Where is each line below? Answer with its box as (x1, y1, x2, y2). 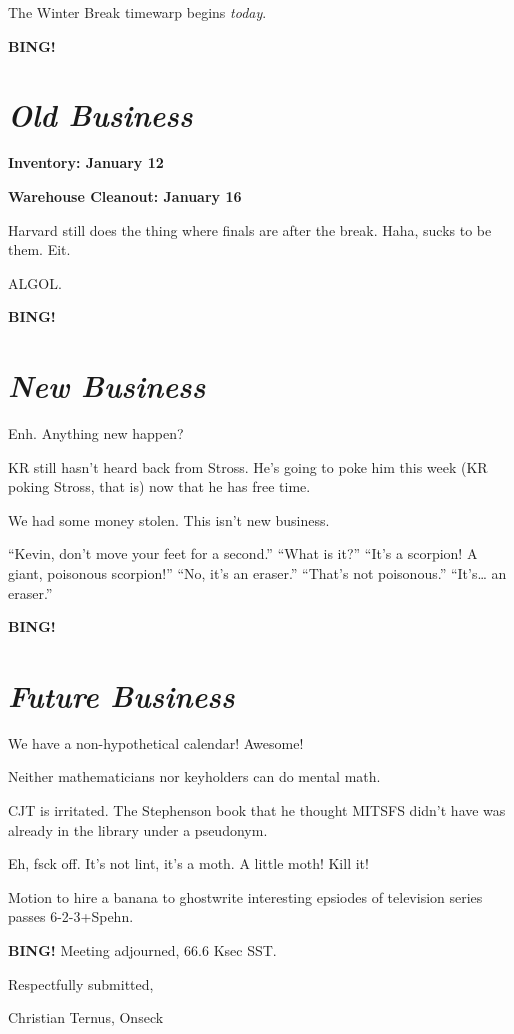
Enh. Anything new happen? (8, 423, 184, 443)
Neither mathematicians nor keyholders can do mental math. (8, 766, 381, 787)
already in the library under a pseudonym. (8, 819, 268, 840)
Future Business (8, 674, 235, 716)
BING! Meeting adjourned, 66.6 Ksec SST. (8, 940, 277, 961)
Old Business (8, 94, 193, 136)
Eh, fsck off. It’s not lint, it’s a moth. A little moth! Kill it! (8, 853, 369, 874)
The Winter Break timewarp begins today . (8, 2, 267, 22)
